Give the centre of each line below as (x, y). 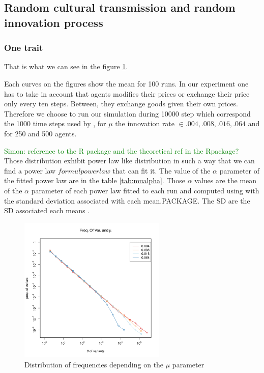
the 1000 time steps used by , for (55, 123)
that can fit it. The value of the (162, 170)
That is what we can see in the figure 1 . (66, 66)
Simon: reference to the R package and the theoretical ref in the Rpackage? (122, 150)
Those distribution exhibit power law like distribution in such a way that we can (129, 161)
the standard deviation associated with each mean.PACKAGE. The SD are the (127, 200)
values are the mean (226, 180)
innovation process (54, 22)
